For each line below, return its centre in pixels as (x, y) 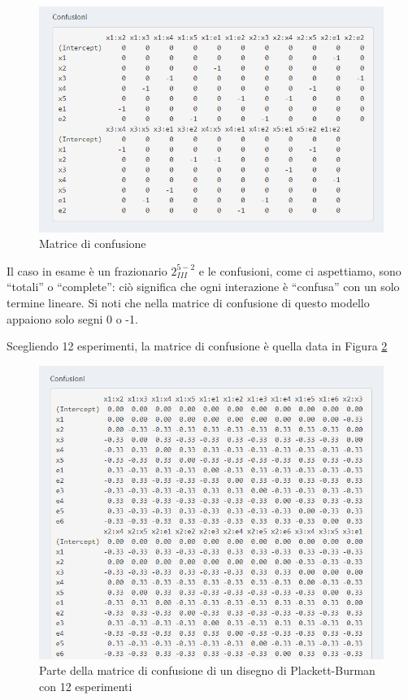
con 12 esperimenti (86, 686)
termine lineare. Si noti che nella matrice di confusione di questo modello (188, 303)
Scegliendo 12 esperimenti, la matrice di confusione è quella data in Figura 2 (197, 346)
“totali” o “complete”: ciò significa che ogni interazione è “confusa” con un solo (203, 287)
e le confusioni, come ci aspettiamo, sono (300, 270)
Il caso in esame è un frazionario (87, 270)
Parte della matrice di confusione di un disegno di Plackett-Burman (207, 670)
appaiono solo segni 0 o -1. (72, 318)
